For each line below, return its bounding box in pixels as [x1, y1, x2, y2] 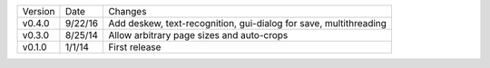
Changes [108, 5, 147, 17]
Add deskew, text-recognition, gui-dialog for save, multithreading [108, 17, 387, 29]
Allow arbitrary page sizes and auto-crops [108, 29, 289, 41]
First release [108, 41, 162, 53]
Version [22, 5, 55, 17]
